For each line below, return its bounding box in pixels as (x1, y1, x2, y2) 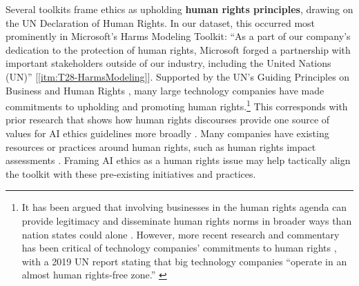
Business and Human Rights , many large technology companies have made (6, 83, 324, 97)
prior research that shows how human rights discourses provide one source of (6, 112, 330, 127)
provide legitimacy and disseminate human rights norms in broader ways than (21, 213, 352, 227)
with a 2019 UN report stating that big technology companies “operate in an (21, 254, 347, 268)
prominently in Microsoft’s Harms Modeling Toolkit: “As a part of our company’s (6, 29, 351, 43)
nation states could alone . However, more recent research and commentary (21, 227, 340, 241)
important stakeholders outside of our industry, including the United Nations (6, 56, 331, 70)
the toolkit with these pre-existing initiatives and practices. (6, 166, 256, 181)
